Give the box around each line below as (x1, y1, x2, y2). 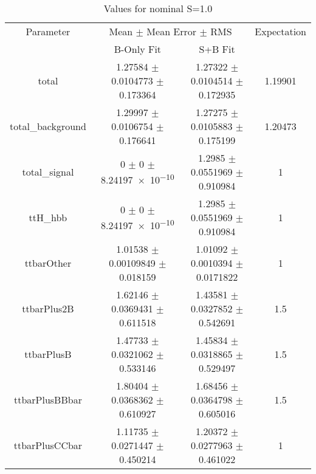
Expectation (255, 24, 306, 38)
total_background (10, 119, 86, 133)
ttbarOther (24, 256, 72, 270)
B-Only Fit (114, 42, 162, 56)
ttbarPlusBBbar (13, 393, 82, 407)
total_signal (22, 165, 74, 179)
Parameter (26, 24, 70, 38)
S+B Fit (199, 42, 235, 56)
